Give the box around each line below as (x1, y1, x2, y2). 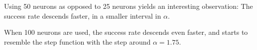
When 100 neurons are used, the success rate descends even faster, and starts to (4, 27, 248, 37)
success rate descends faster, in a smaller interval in (4, 10, 161, 21)
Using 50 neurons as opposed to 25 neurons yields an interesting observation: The (4, 1, 253, 11)
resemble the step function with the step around (4, 36, 151, 47)
